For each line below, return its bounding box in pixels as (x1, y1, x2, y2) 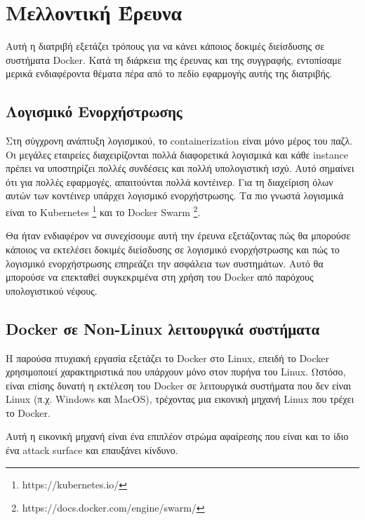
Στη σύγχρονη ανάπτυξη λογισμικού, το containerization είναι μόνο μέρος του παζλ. (6, 133, 353, 148)
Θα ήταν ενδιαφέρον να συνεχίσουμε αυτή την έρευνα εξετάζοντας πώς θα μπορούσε (6, 228, 351, 243)
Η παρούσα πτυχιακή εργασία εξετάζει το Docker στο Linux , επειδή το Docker (6, 350, 330, 365)
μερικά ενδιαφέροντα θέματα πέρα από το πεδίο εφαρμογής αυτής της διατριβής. (6, 66, 333, 81)
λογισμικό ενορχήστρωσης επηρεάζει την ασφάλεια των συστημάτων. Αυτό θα (6, 255, 324, 270)
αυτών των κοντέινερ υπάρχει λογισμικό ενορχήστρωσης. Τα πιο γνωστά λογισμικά (6, 188, 344, 203)
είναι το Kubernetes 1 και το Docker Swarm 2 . (6, 203, 201, 219)
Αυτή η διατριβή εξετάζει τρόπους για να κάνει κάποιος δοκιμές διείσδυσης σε (6, 39, 325, 53)
